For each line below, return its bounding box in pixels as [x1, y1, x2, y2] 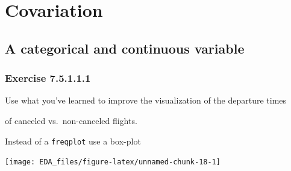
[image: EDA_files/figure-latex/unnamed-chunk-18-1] [5, 158, 221, 167]
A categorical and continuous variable [5, 39, 245, 57]
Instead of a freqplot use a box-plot [5, 134, 141, 147]
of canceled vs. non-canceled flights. [5, 114, 137, 126]
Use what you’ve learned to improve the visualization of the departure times [5, 94, 287, 107]
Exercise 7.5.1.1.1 [5, 70, 91, 85]
